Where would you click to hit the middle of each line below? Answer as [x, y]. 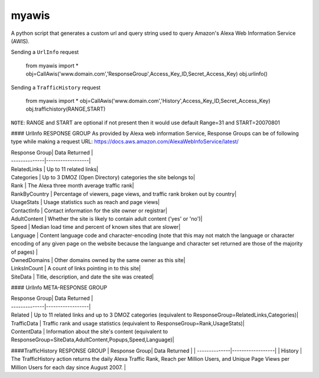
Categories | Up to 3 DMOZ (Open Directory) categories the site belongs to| [103, 177]
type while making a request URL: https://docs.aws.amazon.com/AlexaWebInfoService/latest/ [125, 141]
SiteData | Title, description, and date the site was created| [82, 277]
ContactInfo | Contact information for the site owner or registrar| [89, 211]
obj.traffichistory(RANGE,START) [66, 109]
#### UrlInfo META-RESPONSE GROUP [59, 287]
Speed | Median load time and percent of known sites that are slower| [96, 227]
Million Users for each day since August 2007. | [69, 367]
